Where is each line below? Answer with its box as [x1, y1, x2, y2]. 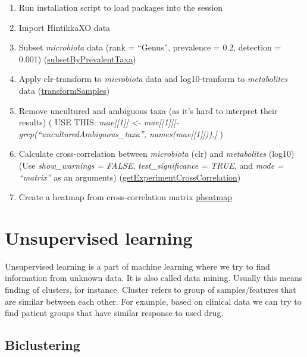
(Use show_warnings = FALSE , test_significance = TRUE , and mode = [18, 159, 284, 171]
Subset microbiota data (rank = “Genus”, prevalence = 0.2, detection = [18, 41, 281, 53]
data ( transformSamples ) [18, 84, 110, 96]
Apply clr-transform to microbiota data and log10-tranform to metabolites [18, 72, 288, 85]
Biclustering [5, 336, 80, 354]
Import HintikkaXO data [18, 21, 111, 33]
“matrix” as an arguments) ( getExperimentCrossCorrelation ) [18, 170, 241, 183]
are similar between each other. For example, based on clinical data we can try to [5, 295, 302, 307]
